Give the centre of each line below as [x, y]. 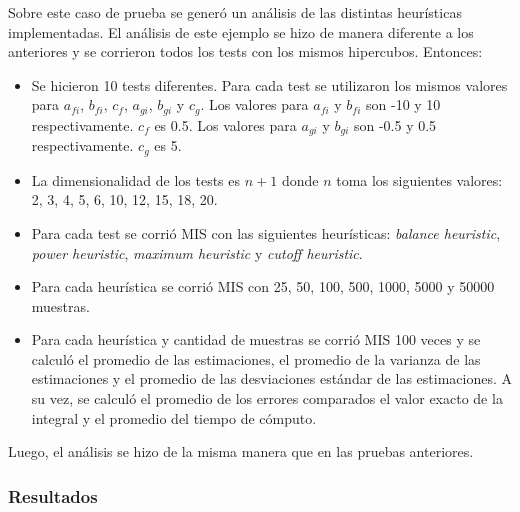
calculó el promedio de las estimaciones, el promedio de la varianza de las [256, 358]
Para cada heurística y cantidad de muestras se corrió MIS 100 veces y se [256, 339]
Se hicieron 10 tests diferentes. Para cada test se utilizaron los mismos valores [269, 84]
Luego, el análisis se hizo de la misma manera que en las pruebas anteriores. [241, 451]
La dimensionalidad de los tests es [136, 179]
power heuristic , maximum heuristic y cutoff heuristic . [197, 252]
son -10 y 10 [403, 104]
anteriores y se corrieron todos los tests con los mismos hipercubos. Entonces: [245, 51]
